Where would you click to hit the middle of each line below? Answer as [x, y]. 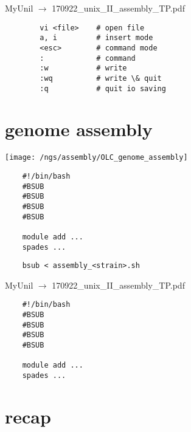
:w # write [83, 68]
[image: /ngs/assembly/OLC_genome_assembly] [96, 158]
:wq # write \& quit [101, 78]
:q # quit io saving [103, 88]
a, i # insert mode [96, 38]
